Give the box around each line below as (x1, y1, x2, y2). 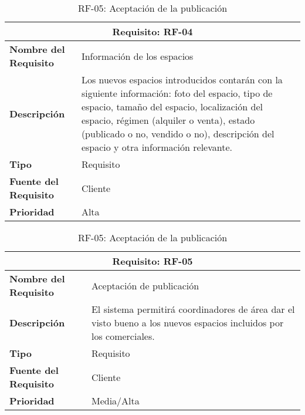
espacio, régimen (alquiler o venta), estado (81, 113, 255, 127)
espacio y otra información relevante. (81, 140, 232, 154)
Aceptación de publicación (91, 278, 199, 292)
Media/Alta (91, 394, 140, 407)
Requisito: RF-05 (112, 254, 193, 268)
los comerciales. (91, 329, 155, 343)
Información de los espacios (81, 49, 194, 63)
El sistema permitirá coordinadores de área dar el (91, 302, 295, 316)
